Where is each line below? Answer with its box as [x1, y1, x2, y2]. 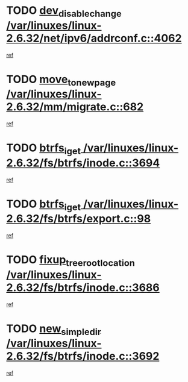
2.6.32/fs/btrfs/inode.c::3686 [6, 281, 160, 294]
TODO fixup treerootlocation [6, 253, 136, 269]
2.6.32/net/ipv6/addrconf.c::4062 [6, 31, 182, 45]
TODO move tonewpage [6, 72, 116, 88]
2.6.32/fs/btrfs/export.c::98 [6, 212, 151, 226]
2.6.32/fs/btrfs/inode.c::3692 [6, 349, 160, 363]
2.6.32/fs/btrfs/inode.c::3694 [6, 156, 160, 169]
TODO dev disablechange [6, 4, 122, 19]
